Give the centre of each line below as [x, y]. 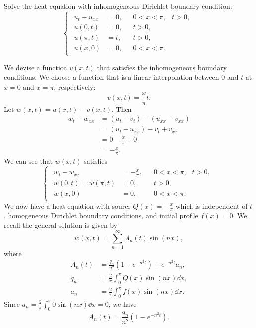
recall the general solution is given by [61, 225]
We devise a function [36, 67]
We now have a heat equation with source [67, 205]
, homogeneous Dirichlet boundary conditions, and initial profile [101, 215]
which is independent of [211, 205]
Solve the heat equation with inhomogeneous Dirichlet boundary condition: [118, 6]
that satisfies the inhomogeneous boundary [162, 67]
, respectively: [75, 86]
